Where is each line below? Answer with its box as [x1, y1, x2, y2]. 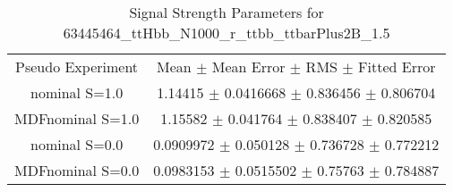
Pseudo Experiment [15, 56, 139, 77]
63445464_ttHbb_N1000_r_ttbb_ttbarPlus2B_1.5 [63, 22, 390, 43]
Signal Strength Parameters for [129, 2, 324, 22]
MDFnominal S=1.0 [14, 108, 140, 129]
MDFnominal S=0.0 [14, 160, 140, 180]
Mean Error [211, 56, 286, 77]
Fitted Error [358, 56, 436, 77]
